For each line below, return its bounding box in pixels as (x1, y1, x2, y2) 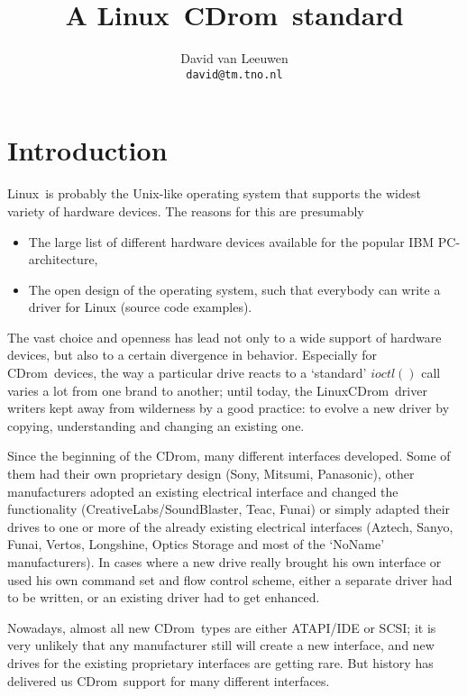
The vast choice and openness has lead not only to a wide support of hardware (7, 327, 442, 346)
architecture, (28, 250, 98, 269)
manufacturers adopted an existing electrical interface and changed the (7, 481, 398, 500)
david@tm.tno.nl (186, 68, 283, 81)
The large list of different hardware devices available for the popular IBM (28, 232, 435, 251)
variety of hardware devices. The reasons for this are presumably (7, 201, 364, 220)
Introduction (7, 132, 168, 169)
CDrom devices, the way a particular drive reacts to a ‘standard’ (7, 363, 367, 382)
